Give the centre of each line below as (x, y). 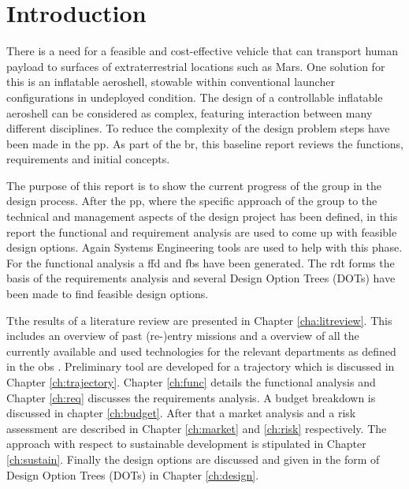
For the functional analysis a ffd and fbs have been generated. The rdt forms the (201, 262)
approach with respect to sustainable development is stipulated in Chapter (186, 444)
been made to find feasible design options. (108, 294)
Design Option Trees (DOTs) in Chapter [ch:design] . (133, 474)
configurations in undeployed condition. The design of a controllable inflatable (195, 97)
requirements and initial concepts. (88, 159)
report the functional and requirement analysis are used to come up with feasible (202, 231)
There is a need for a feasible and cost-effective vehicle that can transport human (203, 51)
